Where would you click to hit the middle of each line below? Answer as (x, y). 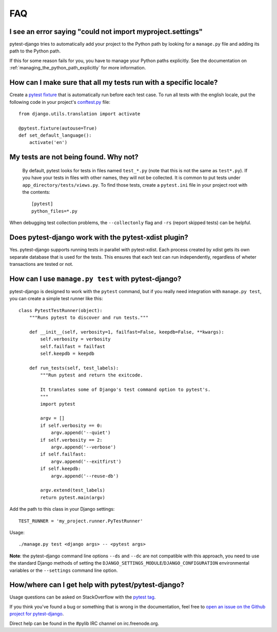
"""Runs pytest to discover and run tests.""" (89, 318)
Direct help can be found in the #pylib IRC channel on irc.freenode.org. (84, 623)
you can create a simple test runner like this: (56, 299)
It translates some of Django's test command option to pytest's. (125, 389)
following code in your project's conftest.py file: (60, 102)
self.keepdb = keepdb (67, 353)
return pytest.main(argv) (73, 497)
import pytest (58, 404)
